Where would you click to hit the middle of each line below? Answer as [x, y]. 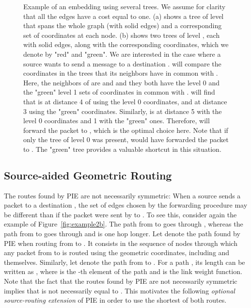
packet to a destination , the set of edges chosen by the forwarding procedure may [126, 205]
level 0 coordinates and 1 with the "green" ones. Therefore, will [117, 121]
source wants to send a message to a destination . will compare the [122, 63]
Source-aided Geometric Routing [88, 175]
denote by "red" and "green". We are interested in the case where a [122, 54]
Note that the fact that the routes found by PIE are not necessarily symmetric [121, 281]
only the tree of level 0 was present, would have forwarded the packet [126, 139]
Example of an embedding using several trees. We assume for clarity [125, 6]
